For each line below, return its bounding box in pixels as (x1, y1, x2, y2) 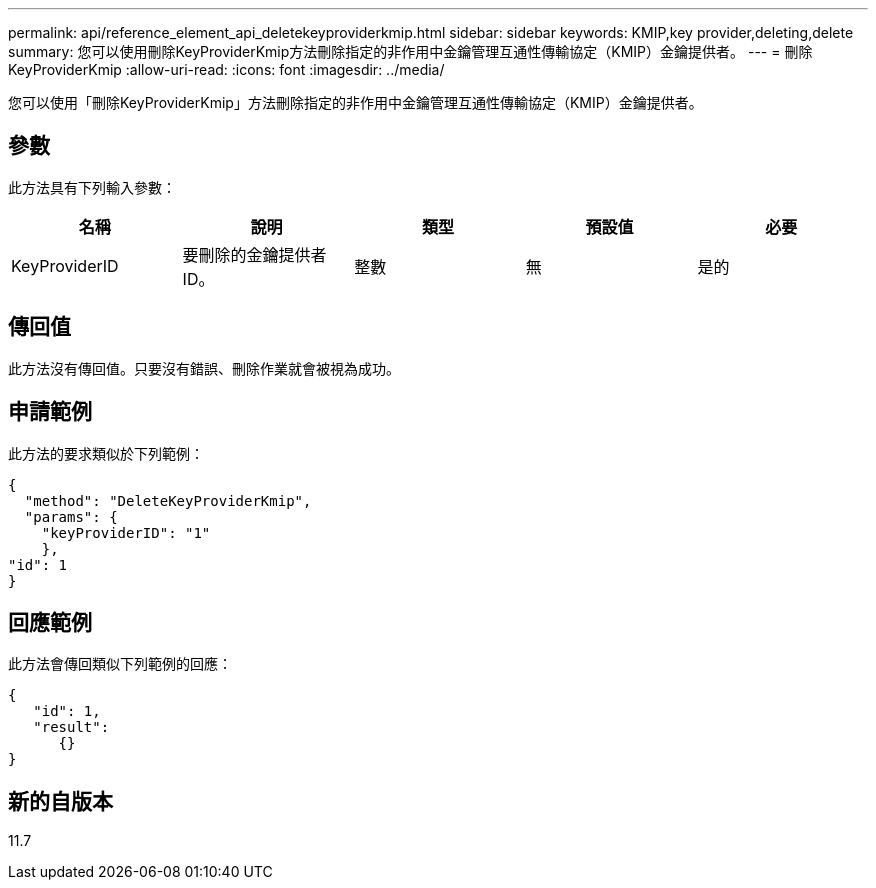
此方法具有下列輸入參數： (8, 178, 176, 196)
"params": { (24, 508, 118, 525)
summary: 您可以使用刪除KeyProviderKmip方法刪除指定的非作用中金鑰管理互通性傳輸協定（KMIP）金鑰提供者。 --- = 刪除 (8, 43, 813, 60)
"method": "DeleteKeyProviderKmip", (24, 492, 312, 509)
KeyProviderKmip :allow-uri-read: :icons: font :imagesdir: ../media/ (8, 61, 445, 78)
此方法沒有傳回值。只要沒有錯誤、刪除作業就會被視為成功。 (8, 359, 400, 377)
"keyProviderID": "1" (41, 524, 211, 541)
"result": (33, 719, 110, 736)
